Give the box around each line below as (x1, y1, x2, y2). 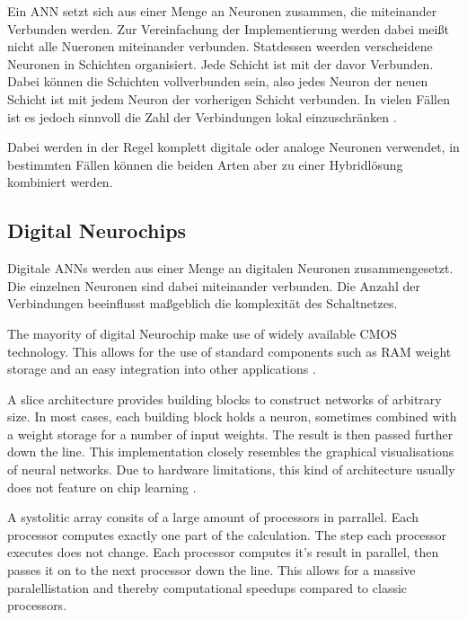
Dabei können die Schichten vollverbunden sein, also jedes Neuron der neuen (7, 72, 428, 91)
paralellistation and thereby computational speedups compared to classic (7, 578, 408, 597)
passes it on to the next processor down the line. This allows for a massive (7, 561, 416, 580)
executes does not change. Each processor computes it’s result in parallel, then (7, 543, 439, 562)
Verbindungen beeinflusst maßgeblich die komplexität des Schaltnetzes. (7, 294, 398, 313)
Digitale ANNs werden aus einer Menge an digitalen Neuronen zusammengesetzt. (7, 259, 454, 278)
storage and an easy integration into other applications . (7, 359, 316, 378)
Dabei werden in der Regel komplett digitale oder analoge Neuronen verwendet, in (7, 137, 460, 156)
